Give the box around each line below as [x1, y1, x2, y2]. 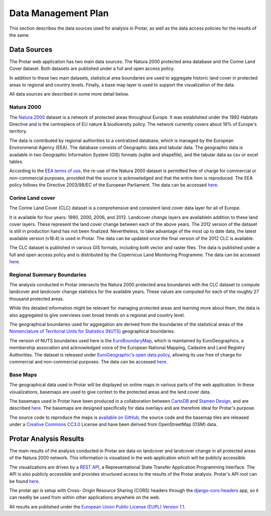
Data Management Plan [9, 8, 109, 19]
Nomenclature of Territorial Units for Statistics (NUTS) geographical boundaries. [9, 328, 175, 334]
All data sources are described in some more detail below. [9, 91, 129, 97]
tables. [9, 159, 24, 165]
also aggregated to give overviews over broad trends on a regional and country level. [9, 312, 185, 318]
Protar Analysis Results [9, 434, 84, 443]
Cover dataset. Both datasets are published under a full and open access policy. [9, 65, 175, 71]
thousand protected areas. [9, 296, 64, 302]
